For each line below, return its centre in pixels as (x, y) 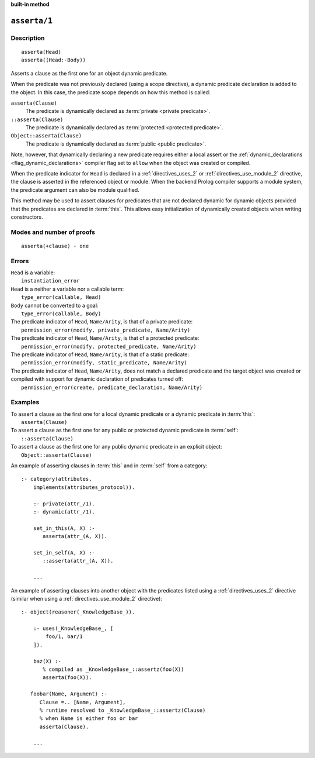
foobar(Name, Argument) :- (69, 694)
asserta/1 (32, 21)
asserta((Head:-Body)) (54, 60)
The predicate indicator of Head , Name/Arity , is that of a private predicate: (102, 322)
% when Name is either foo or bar (89, 719)
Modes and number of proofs (53, 232)
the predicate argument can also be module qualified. (75, 189)
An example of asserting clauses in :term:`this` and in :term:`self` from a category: (109, 466)
